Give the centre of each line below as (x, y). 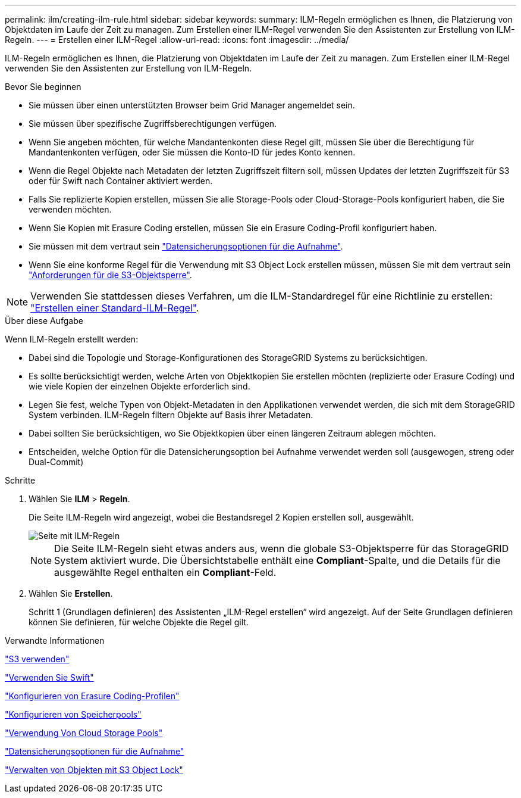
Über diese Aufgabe (44, 321)
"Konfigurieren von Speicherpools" (73, 714)
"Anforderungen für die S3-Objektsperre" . (110, 275)
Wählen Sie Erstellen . (71, 593)
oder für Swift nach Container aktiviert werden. (121, 181)
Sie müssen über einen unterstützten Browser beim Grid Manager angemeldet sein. (192, 105)
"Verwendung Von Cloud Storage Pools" (84, 733)
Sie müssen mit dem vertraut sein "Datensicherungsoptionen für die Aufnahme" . (186, 246)
